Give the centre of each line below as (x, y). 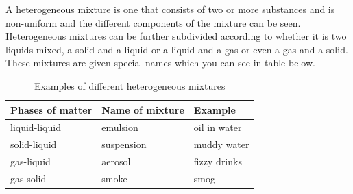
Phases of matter (51, 109)
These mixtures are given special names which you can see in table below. (160, 63)
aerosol (116, 161)
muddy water (221, 144)
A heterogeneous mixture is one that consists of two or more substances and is (170, 9)
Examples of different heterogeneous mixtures (130, 85)
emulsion (120, 127)
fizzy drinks (218, 161)
